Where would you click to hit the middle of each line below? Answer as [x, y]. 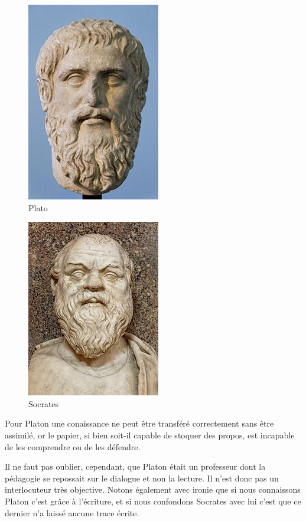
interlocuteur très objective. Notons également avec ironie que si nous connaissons [153, 489]
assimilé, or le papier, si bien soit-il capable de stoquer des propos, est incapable [150, 435]
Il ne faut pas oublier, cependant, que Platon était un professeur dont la [135, 466]
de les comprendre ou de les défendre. [73, 446]
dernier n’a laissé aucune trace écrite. [72, 512]
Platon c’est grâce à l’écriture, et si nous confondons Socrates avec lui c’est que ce [153, 501]
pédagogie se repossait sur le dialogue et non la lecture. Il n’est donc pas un [142, 478]
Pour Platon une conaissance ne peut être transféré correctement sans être [139, 423]
